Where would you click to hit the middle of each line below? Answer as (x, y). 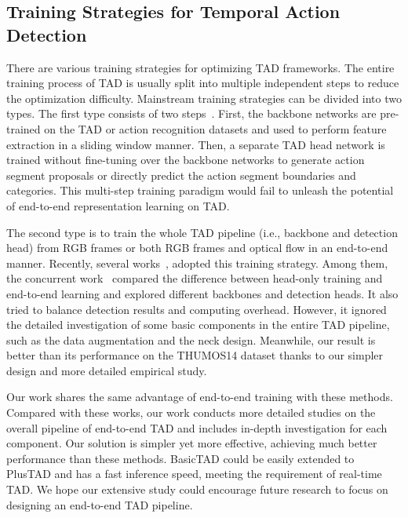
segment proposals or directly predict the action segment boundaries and (181, 175)
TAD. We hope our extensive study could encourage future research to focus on (197, 489)
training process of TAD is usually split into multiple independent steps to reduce (203, 83)
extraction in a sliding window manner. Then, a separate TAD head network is (196, 144)
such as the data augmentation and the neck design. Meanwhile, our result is (191, 339)
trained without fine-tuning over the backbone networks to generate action (186, 160)
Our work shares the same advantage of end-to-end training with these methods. (200, 397)
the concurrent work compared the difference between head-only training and (195, 278)
